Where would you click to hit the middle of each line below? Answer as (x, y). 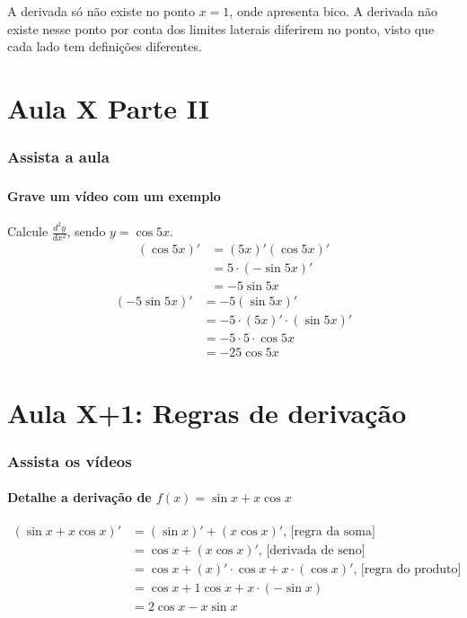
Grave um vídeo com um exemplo (114, 195)
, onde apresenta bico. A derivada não (333, 11)
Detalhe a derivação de (79, 497)
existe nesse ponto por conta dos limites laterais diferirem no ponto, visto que (221, 28)
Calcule (28, 231)
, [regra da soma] (329, 532)
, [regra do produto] (407, 570)
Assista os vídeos (70, 460)
